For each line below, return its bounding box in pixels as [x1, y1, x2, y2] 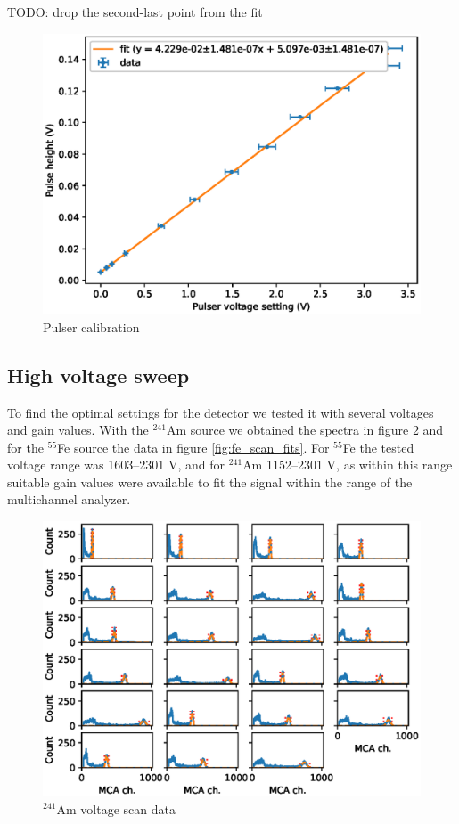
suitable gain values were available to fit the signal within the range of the [7, 472, 413, 491]
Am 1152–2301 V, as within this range [242, 455, 453, 474]
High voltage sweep [7, 361, 190, 388]
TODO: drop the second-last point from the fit [7, 3, 263, 20]
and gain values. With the [7, 420, 149, 439]
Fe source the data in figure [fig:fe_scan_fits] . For [57, 437, 330, 456]
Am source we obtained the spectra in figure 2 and [166, 420, 444, 439]
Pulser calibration [43, 317, 140, 336]
